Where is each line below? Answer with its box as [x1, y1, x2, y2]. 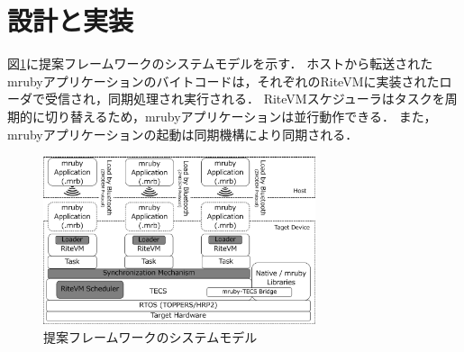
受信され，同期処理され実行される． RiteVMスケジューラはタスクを [44, 89, 445, 108]
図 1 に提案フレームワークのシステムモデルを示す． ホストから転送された [7, 54, 433, 73]
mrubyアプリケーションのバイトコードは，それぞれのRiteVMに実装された [7, 71, 440, 90]
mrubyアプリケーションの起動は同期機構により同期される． [7, 124, 352, 143]
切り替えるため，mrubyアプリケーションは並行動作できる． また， [44, 106, 437, 125]
